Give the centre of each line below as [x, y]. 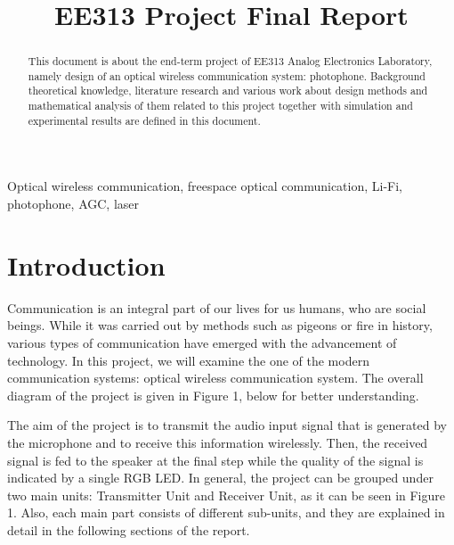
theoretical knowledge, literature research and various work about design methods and [228, 91]
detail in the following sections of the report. [129, 529]
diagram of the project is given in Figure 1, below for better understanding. [213, 395]
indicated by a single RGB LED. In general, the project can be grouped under [220, 478]
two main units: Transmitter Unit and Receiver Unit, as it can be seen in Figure [227, 495]
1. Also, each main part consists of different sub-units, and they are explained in [226, 512]
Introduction [86, 264]
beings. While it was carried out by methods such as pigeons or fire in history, [220, 325]
